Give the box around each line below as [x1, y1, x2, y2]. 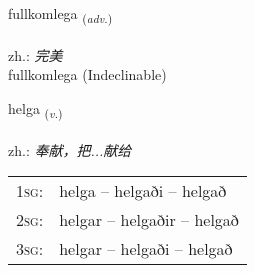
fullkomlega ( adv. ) [8, 3, 113, 26]
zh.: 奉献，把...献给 [8, 139, 132, 160]
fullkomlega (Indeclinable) [8, 64, 167, 85]
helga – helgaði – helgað [59, 179, 227, 203]
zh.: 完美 [8, 44, 63, 65]
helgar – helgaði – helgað [59, 237, 233, 261]
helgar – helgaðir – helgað [59, 208, 239, 232]
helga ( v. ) [8, 97, 63, 121]
